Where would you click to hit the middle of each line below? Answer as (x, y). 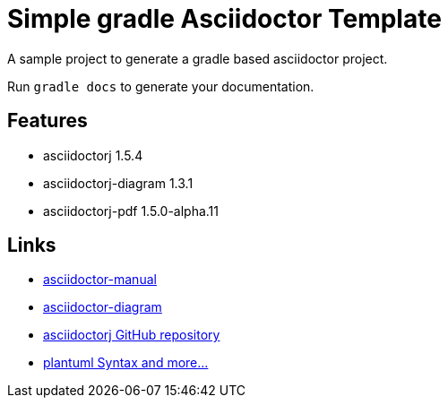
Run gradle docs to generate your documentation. (161, 86)
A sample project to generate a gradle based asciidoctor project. (198, 58)
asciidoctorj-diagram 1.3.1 (118, 183)
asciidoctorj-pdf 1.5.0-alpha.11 (131, 211)
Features (47, 121)
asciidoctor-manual (100, 280)
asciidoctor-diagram (103, 307)
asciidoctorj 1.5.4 (93, 155)
